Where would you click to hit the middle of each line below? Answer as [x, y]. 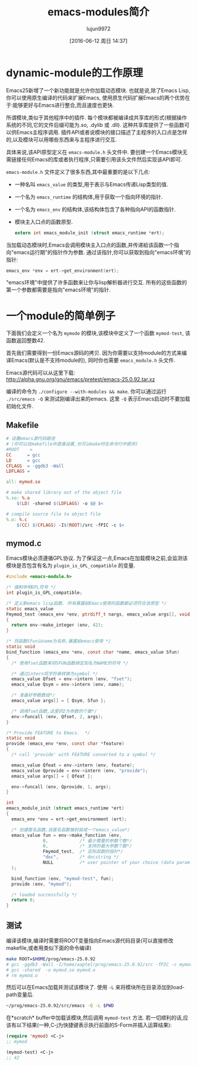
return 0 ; [23, 900]
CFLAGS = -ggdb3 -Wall [35, 466]
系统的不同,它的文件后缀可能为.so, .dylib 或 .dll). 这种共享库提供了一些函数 [95, 125]
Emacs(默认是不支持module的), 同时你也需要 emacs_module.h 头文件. [93, 360]
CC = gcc [23, 455]
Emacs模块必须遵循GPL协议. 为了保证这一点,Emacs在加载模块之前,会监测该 [97, 558]
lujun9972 [98, 28]
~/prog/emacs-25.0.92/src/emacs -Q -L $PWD [60, 1006]
